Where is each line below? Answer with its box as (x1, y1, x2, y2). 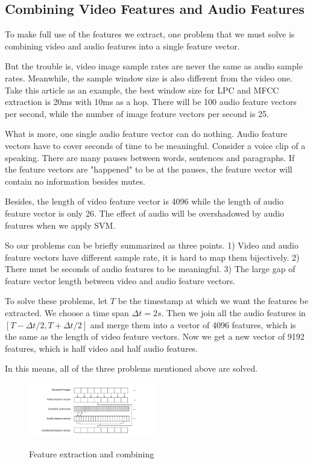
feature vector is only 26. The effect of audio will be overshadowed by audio (5, 206, 285, 219)
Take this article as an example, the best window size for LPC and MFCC (5, 83, 279, 96)
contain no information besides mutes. (5, 174, 145, 187)
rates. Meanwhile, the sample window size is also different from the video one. (5, 71, 292, 84)
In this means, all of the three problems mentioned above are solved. (5, 362, 258, 375)
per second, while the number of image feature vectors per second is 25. (5, 107, 269, 119)
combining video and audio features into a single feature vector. (5, 39, 240, 52)
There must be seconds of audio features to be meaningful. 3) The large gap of (5, 262, 296, 275)
